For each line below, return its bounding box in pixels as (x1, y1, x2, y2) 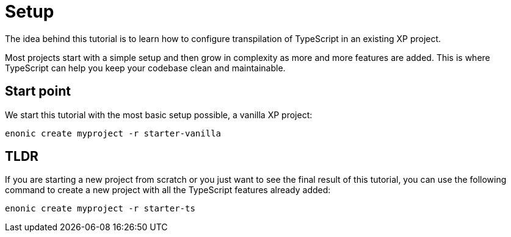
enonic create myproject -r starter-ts (5, 203, 195, 214)
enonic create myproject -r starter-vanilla (5, 128, 222, 138)
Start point (5, 83, 71, 99)
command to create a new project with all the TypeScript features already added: (5, 185, 331, 196)
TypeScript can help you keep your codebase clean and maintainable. (5, 62, 286, 73)
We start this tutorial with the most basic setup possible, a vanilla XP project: (5, 109, 313, 120)
